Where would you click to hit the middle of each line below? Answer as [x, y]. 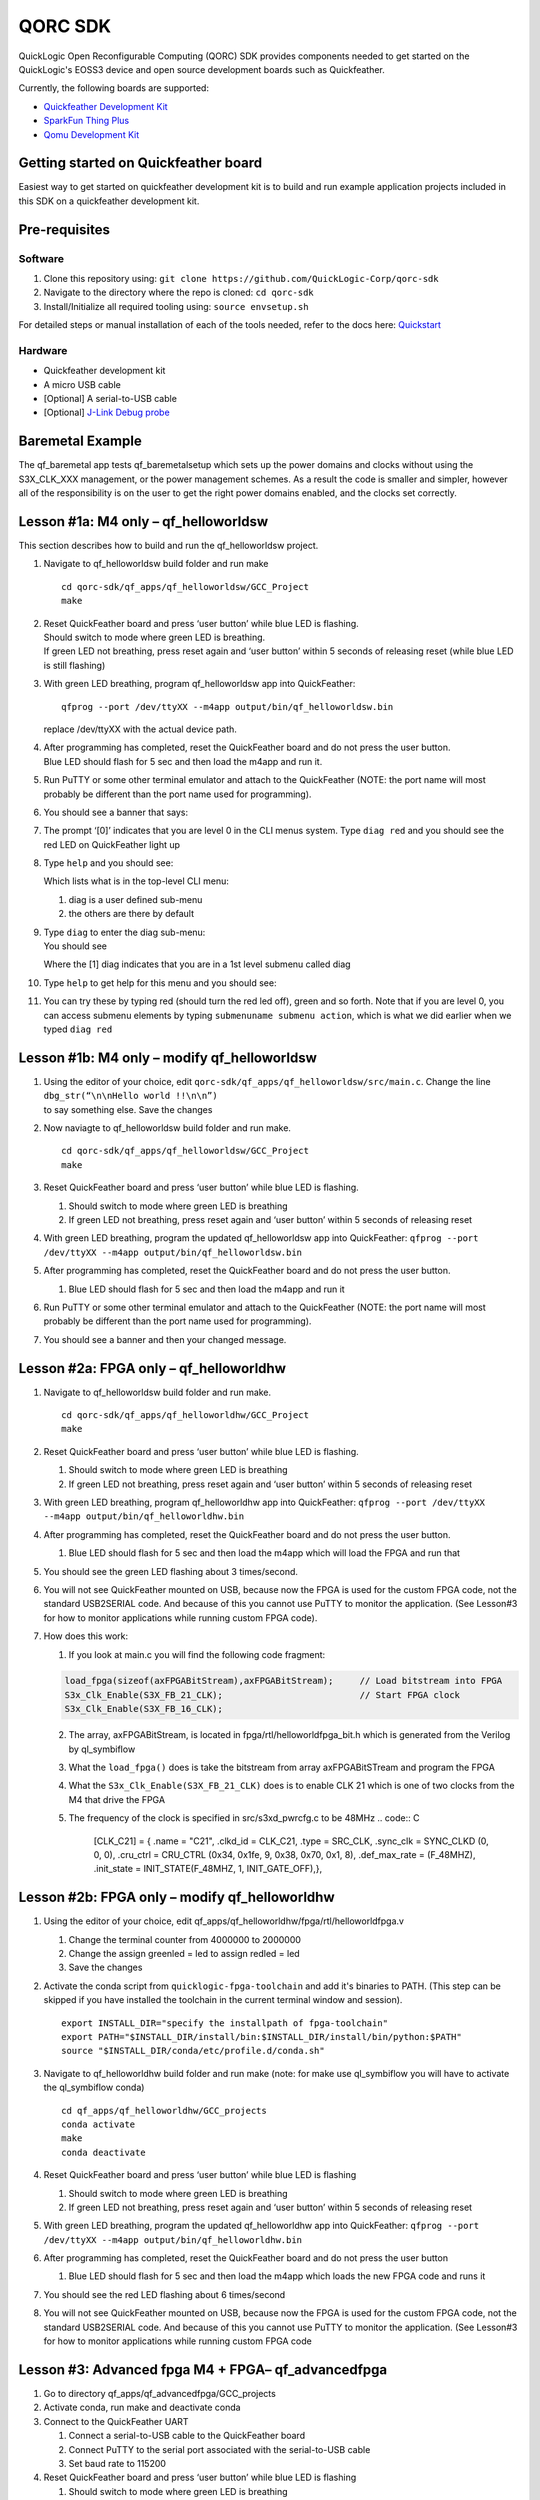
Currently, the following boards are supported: [114, 88]
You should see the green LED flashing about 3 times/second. [171, 1571]
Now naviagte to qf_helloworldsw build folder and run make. [167, 1128]
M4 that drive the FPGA [116, 1799]
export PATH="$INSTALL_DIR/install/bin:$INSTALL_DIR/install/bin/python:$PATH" [261, 2037]
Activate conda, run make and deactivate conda [142, 2407]
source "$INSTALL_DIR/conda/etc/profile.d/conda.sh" [193, 2051]
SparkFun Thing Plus [86, 121]
